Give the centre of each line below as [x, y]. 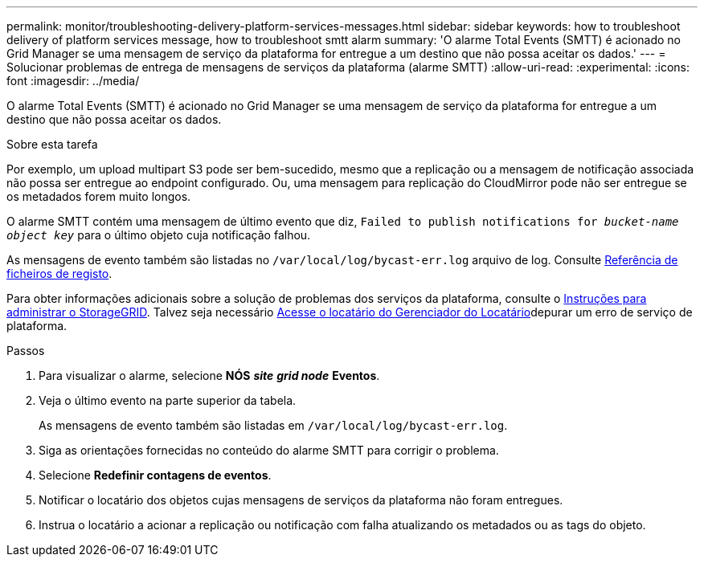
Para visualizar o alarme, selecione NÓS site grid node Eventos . [209, 375]
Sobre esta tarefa [52, 144]
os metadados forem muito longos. [99, 196]
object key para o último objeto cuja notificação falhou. [159, 235]
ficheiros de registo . [59, 273]
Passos [26, 351]
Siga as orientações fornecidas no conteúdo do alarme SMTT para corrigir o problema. [269, 450]
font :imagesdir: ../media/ [73, 81]
